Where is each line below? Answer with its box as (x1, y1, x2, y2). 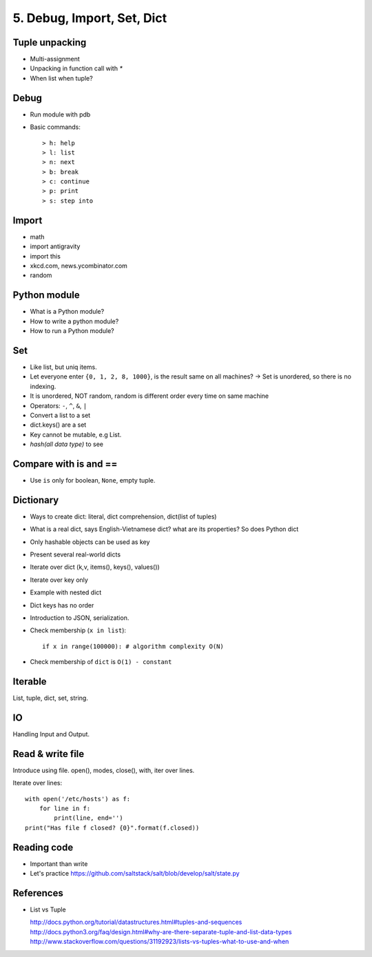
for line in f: (39, 805, 91, 813)
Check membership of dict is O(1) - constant (30, 658, 172, 666)
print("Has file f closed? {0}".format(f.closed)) (25, 824, 200, 832)
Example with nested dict (30, 588, 102, 596)
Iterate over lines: (12, 779, 62, 787)
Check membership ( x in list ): (30, 626, 127, 634)
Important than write (30, 859, 88, 868)
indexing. (30, 382, 56, 390)
